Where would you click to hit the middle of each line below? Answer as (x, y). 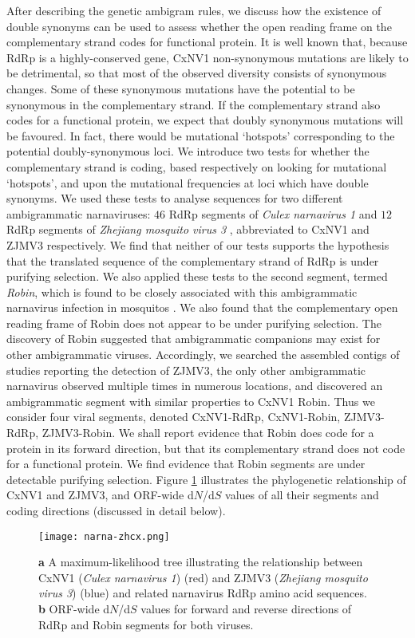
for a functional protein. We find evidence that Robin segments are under (186, 464)
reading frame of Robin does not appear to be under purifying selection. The (194, 323)
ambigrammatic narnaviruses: (79, 213)
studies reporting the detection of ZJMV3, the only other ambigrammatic (186, 370)
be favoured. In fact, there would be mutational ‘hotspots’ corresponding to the (201, 135)
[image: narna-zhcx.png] (104, 536)
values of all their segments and (302, 495)
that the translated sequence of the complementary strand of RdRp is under (193, 260)
